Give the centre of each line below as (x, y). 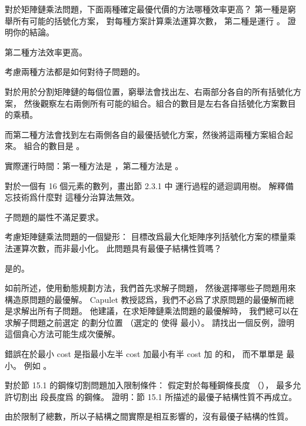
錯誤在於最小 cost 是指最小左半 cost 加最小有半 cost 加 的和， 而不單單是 (144, 354)
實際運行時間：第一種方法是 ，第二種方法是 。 (94, 165)
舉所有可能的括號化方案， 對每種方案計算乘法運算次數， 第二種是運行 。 (145, 20)
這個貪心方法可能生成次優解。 (62, 334)
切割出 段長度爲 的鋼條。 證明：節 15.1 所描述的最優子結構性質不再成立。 (155, 396)
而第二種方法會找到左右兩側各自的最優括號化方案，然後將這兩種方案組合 (145, 134)
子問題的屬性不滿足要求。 (54, 217)
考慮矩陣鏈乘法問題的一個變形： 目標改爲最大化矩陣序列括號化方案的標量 (146, 237)
